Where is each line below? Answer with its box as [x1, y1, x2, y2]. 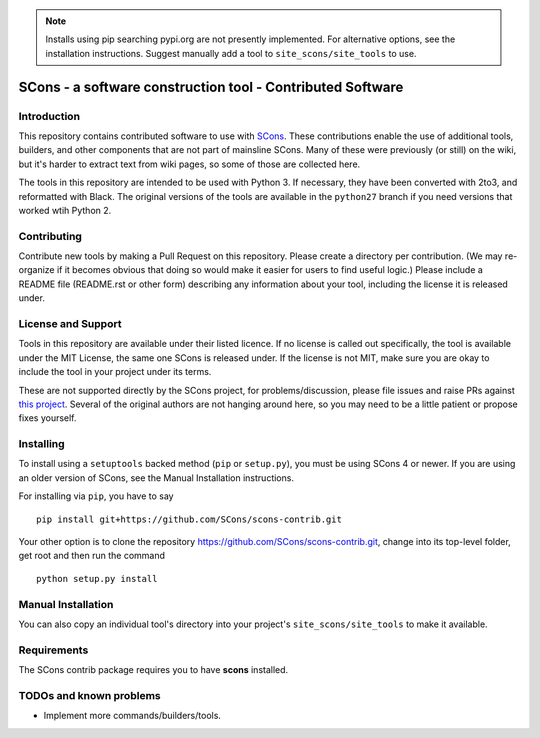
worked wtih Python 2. [18, 204, 112, 216]
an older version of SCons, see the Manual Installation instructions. [18, 471, 295, 484]
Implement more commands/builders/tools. [43, 710, 222, 722]
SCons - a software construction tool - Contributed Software [18, 78, 404, 95]
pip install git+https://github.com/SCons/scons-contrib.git [36, 513, 342, 525]
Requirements [18, 643, 89, 657]
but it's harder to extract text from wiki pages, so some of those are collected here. [18, 158, 361, 170]
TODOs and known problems [18, 688, 161, 702]
